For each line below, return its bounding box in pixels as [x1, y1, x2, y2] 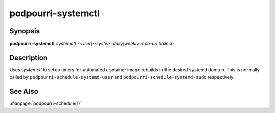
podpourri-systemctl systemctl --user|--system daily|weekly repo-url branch [9, 41, 174, 47]
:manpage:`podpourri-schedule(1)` [9, 100, 82, 106]
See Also [9, 87, 38, 96]
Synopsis [9, 27, 40, 35]
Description [9, 53, 48, 62]
